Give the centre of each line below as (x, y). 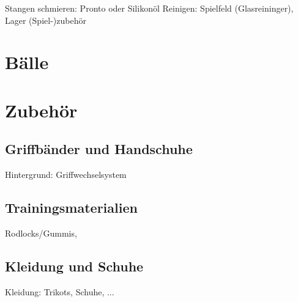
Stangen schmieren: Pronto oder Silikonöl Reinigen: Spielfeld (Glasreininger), (149, 8)
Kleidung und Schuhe (74, 266)
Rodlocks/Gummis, (41, 233)
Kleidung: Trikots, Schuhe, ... (60, 291)
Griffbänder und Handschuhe (99, 149)
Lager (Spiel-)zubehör (46, 20)
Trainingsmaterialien (71, 208)
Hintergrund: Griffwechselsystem (66, 175)
